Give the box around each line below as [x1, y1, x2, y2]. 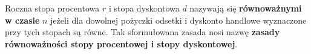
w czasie [5, 13, 40, 26]
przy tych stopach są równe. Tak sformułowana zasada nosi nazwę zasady [5, 25, 280, 38]
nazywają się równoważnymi [189, 2, 302, 14]
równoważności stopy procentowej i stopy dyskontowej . [5, 37, 238, 50]
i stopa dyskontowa [108, 2, 180, 14]
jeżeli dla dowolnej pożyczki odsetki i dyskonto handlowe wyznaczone [50, 13, 307, 26]
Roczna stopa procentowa [5, 2, 100, 14]
